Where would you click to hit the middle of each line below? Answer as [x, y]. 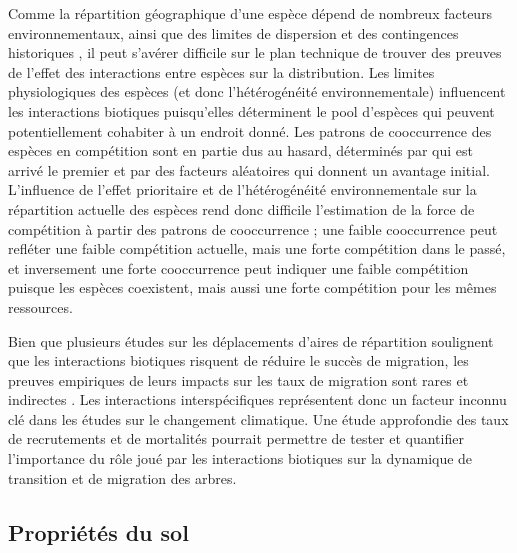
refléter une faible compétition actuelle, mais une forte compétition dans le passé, [257, 248]
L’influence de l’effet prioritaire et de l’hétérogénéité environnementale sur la [242, 189]
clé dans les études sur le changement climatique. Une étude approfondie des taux [258, 418]
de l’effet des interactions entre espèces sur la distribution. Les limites [221, 71]
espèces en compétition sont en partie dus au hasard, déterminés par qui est [240, 150]
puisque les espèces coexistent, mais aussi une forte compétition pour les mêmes [252, 287]
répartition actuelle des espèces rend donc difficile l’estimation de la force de [241, 208]
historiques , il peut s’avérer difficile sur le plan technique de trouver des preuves [255, 52]
